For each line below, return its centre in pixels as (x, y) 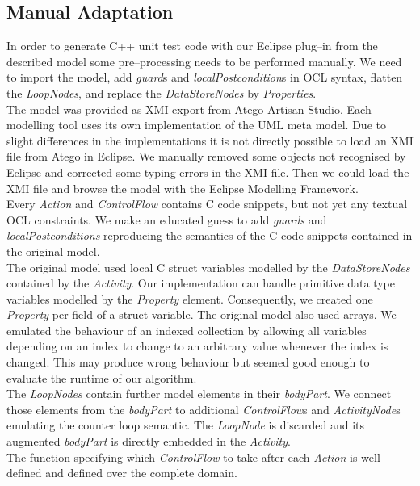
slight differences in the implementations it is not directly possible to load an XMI (210, 140)
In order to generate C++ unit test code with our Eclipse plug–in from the (192, 46)
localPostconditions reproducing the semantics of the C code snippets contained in (210, 235)
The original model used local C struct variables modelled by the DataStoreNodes (208, 267)
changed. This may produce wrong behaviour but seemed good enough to (188, 362)
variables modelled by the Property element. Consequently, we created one (190, 298)
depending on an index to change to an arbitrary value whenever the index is (197, 346)
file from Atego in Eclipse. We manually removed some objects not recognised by (206, 156)
